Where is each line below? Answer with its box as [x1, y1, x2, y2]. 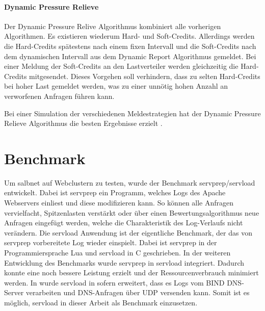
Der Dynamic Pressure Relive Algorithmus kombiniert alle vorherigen [4, 20, 221, 31]
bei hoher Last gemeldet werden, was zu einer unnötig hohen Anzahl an [4, 81, 228, 91]
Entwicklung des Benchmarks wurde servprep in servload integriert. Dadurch [4, 257, 245, 268]
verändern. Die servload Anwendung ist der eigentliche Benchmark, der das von [4, 227, 252, 238]
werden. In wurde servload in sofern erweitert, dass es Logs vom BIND [4, 277, 225, 288]
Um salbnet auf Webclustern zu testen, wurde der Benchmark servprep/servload [4, 177, 255, 188]
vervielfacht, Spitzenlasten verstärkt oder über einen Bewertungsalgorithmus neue [4, 207, 259, 218]
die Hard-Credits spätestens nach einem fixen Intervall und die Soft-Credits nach [4, 40, 256, 51]
